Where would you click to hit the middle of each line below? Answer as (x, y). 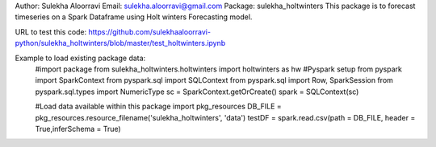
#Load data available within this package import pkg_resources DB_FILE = (158, 106)
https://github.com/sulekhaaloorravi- (150, 31)
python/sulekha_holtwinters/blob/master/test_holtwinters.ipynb (120, 43)
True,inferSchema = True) (78, 129)
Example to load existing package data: (80, 58)
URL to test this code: (51, 31)
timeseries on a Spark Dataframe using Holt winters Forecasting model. (134, 17)
